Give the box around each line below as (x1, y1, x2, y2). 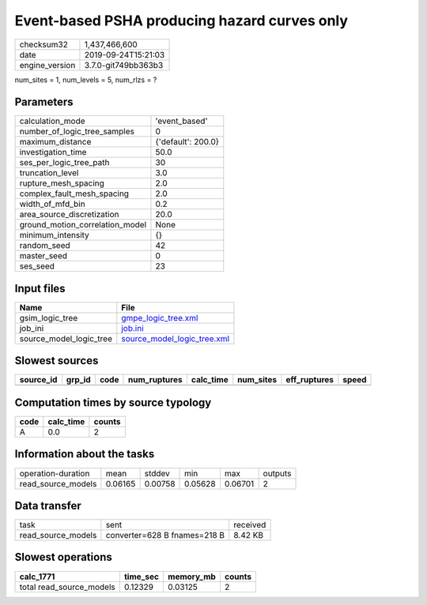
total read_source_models (19, 581, 116, 592)
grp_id (66, 374, 91, 385)
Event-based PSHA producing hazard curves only (14, 12, 348, 29)
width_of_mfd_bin (19, 198, 86, 209)
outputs (263, 468, 292, 479)
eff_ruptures (285, 374, 334, 385)
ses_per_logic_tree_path (19, 157, 110, 168)
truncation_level (19, 167, 79, 178)
